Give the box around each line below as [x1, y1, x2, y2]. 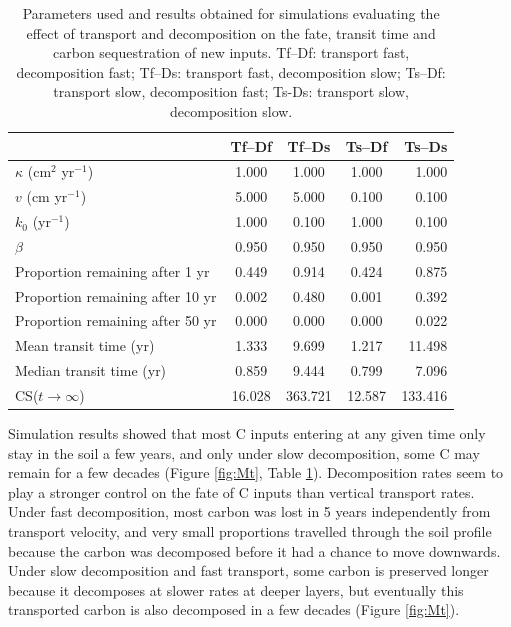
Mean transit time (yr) [15, 335, 155, 356]
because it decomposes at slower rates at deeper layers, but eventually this [8, 579, 464, 600]
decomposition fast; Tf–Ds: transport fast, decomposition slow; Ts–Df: [16, 61, 446, 82]
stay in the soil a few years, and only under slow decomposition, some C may [8, 442, 480, 463]
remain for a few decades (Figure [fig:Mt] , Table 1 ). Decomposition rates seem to [8, 462, 504, 483]
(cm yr [26, 186, 68, 207]
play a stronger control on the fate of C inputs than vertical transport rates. [8, 481, 475, 502]
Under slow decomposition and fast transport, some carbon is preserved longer [8, 560, 489, 581]
